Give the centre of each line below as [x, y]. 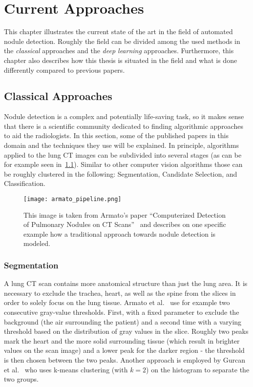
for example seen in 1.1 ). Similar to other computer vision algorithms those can [123, 164]
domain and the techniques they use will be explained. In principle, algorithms [122, 145]
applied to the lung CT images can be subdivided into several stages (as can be [123, 154]
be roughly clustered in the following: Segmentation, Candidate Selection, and [121, 173]
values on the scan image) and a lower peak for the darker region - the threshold [124, 350]
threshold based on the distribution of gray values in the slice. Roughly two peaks [126, 331]
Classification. [25, 183]
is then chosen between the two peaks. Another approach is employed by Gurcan [125, 360]
